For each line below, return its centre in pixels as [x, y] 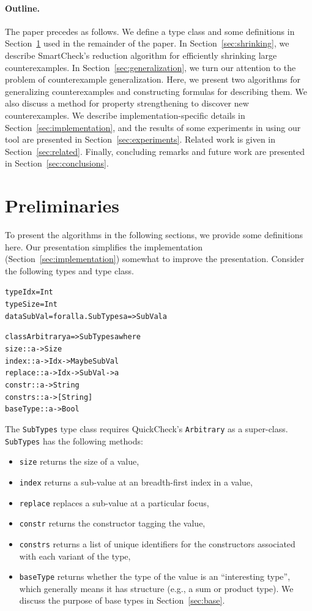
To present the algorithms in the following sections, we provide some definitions [154, 235]
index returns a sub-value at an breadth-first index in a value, [136, 482]
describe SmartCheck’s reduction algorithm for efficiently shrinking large [141, 55]
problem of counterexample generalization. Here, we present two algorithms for [153, 79]
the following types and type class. [70, 270]
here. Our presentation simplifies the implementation [104, 246]
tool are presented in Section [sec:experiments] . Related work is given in [140, 139]
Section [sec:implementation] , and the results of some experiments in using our [153, 127]
